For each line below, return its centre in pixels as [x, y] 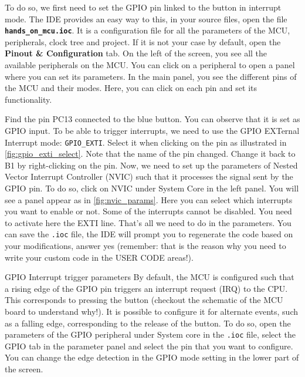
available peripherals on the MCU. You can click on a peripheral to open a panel [150, 65]
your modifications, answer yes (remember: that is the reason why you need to [145, 246]
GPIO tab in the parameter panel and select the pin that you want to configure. [149, 346]
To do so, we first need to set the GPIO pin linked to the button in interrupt [143, 7]
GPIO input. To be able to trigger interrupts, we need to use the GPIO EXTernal [152, 130]
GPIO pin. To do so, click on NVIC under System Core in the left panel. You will [152, 188]
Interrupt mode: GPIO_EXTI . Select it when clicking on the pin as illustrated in [146, 142]
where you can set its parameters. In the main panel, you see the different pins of [151, 76]
